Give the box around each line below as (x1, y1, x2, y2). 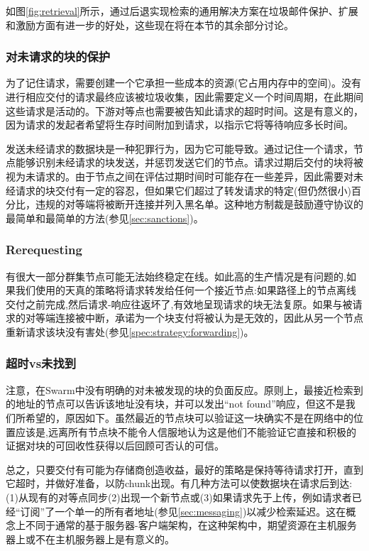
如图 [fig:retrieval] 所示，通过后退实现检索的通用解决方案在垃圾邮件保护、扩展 (6, 4, 358, 18)
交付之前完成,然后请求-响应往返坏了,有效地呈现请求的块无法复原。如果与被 (6, 296, 353, 311)
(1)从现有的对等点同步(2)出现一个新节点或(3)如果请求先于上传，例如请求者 (6, 489, 352, 504)
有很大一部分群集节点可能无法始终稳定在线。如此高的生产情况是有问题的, (6, 268, 346, 283)
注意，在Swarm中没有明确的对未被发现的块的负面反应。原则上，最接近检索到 (6, 382, 363, 397)
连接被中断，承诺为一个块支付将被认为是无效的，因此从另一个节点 (55, 310, 363, 325)
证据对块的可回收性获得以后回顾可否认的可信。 (6, 438, 224, 453)
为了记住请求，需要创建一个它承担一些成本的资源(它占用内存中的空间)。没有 (6, 75, 361, 90)
